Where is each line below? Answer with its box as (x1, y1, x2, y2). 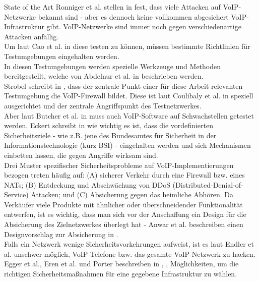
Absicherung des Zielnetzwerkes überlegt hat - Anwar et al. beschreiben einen (4, 219, 243, 230)
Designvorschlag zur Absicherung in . (4, 229, 118, 239)
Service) (4, 189, 29, 200)
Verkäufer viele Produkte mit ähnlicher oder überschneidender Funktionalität (4, 199, 243, 209)
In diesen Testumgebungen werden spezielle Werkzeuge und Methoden (4, 61, 221, 71)
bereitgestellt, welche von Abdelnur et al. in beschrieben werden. (4, 71, 204, 81)
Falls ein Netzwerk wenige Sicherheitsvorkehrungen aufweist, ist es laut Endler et (4, 239, 254, 249)
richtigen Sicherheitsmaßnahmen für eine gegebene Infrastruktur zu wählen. (4, 268, 237, 279)
